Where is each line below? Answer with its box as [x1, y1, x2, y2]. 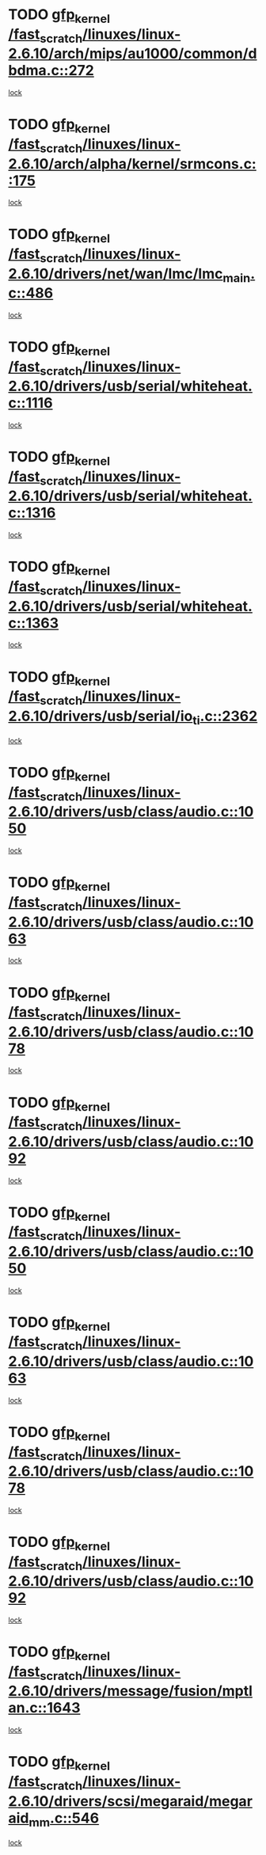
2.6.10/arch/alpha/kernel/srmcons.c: [8, 154, 257, 173]
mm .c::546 [28, 1809, 100, 1830]
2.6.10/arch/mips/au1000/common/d [8, 45, 257, 63]
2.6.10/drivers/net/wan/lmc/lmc [8, 264, 223, 283]
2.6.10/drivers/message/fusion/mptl [8, 1682, 253, 1700]
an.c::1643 [8, 1699, 81, 1717]
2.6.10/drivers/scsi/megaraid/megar [8, 1792, 253, 1810]
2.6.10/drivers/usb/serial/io [8, 707, 193, 725]
